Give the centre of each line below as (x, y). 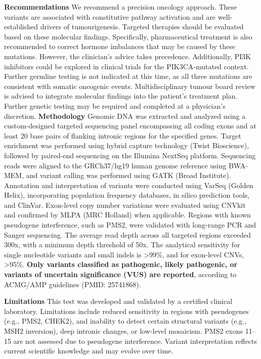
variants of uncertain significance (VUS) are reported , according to (120, 274)
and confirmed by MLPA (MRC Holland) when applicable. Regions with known (127, 215)
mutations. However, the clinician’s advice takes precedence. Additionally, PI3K (128, 56)
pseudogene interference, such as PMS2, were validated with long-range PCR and (130, 225)
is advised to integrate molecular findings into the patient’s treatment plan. (121, 96)
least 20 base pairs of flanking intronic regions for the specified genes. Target (123, 135)
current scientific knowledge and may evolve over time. (89, 351)
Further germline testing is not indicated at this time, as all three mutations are (128, 76)
